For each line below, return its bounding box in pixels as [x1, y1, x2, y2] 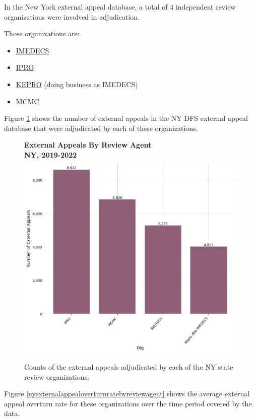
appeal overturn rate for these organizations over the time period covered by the [4, 398, 252, 408]
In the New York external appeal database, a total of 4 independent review [4, 2, 236, 12]
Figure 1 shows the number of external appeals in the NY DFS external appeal [4, 113, 248, 123]
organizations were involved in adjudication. [4, 11, 140, 22]
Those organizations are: [4, 28, 80, 39]
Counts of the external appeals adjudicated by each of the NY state [24, 362, 233, 372]
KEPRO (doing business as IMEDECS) [16, 79, 138, 89]
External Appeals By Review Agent [24, 139, 152, 150]
